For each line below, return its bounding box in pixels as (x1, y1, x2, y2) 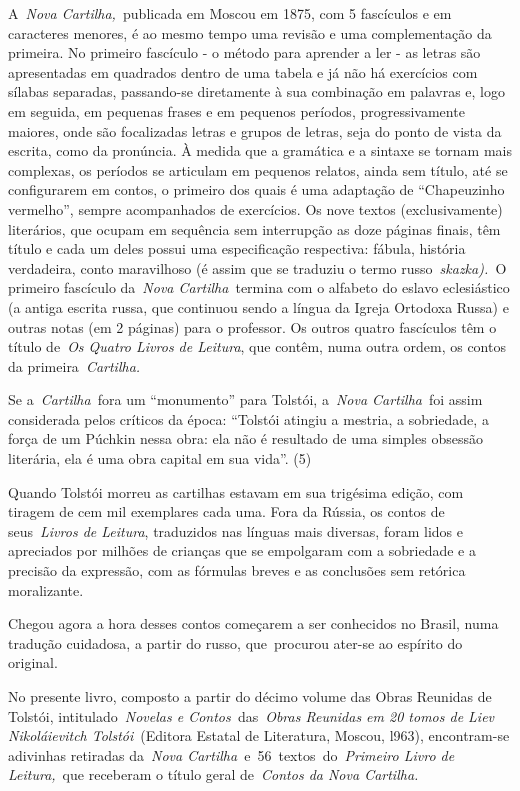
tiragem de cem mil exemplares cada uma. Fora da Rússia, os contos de (8, 501, 445, 522)
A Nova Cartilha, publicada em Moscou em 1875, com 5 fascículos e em (8, 3, 452, 23)
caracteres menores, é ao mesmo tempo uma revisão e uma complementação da (8, 22, 492, 43)
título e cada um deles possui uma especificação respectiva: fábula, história (8, 238, 466, 259)
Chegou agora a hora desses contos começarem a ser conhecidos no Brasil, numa (8, 613, 499, 634)
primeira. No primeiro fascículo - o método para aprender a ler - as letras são (8, 42, 481, 63)
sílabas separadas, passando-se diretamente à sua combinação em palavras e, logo (8, 81, 505, 102)
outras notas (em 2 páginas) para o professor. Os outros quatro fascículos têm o (8, 316, 497, 337)
